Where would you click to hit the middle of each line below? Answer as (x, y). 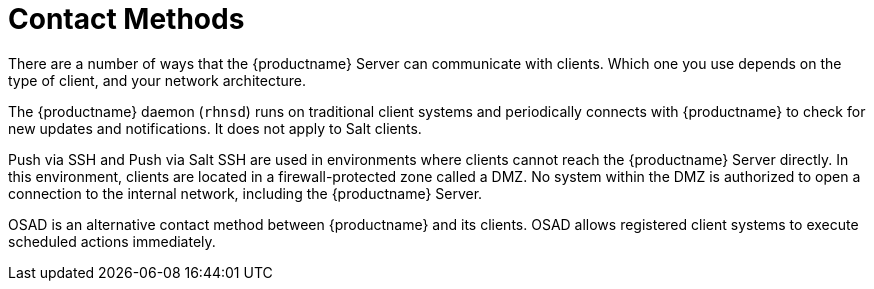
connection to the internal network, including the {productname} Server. (245, 193)
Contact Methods (126, 19)
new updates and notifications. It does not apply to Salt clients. (215, 128)
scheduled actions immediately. (112, 241)
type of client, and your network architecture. (157, 80)
